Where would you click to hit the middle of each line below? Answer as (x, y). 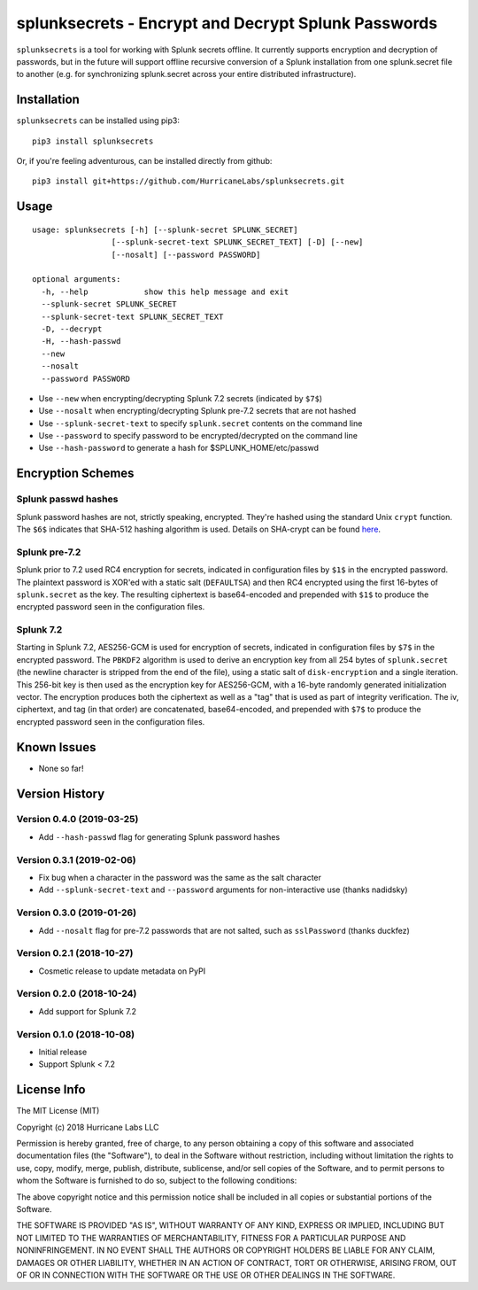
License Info (51, 1090)
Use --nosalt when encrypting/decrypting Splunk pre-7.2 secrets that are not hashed (197, 411)
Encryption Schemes (75, 474)
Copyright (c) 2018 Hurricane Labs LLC (88, 1127)
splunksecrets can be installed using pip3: (98, 120)
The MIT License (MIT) (58, 1111)
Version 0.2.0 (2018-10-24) (77, 994)
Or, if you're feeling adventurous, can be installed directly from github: (144, 161)
